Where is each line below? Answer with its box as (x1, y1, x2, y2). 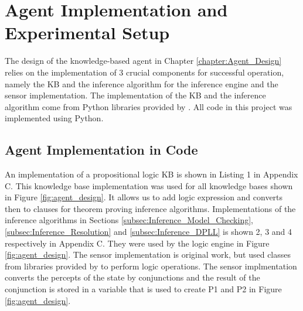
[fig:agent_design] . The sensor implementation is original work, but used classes (5, 248, 291, 261)
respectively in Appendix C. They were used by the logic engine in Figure (5, 237, 270, 249)
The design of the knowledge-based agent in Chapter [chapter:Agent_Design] (5, 54, 282, 67)
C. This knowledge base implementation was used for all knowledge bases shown (5, 179, 293, 192)
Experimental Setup (5, 20, 170, 45)
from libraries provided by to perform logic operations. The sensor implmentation (5, 259, 297, 272)
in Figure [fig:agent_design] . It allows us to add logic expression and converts (5, 191, 283, 203)
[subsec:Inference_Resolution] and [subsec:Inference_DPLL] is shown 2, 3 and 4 (5, 225, 292, 238)
